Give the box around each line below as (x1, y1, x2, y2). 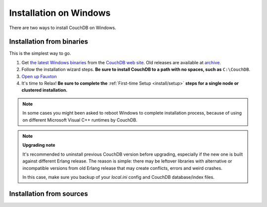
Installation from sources (9, 189, 89, 198)
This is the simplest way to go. (9, 50, 71, 56)
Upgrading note (22, 142, 55, 148)
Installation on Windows (9, 7, 111, 18)
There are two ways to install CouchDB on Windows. (9, 25, 116, 31)
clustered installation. (21, 87, 68, 93)
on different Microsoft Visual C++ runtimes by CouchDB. (22, 117, 138, 123)
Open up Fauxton (21, 73, 57, 79)
